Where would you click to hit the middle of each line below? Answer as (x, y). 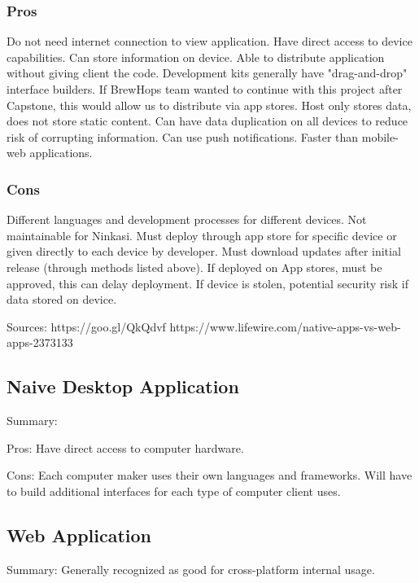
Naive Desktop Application (123, 386)
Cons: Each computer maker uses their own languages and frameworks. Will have (209, 475)
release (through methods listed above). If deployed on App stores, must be (194, 267)
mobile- (380, 136)
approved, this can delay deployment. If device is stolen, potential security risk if (208, 283)
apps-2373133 (40, 342)
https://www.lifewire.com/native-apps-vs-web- (285, 326)
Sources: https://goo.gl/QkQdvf (86, 326)
